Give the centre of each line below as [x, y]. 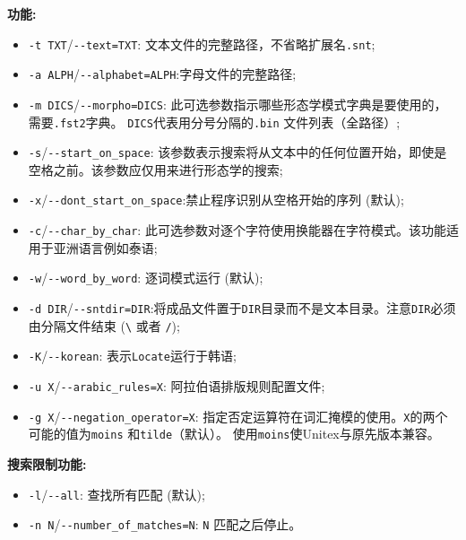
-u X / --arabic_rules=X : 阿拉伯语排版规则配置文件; [177, 386]
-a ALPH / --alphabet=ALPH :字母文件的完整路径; [162, 74]
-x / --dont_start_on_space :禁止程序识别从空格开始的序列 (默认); [216, 200]
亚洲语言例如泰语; [105, 247]
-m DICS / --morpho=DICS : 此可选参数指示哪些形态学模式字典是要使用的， [237, 104]
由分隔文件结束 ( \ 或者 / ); [104, 325]
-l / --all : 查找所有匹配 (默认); [116, 494]
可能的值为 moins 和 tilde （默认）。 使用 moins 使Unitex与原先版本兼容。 [234, 434]
